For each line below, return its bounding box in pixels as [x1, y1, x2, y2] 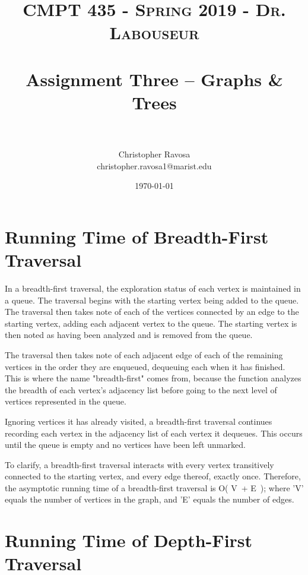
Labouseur [109, 20, 199, 45]
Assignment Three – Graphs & [26, 67, 283, 91]
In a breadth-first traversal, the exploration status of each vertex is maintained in [5, 282, 301, 294]
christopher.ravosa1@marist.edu [97, 159, 212, 172]
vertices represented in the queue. [5, 395, 126, 407]
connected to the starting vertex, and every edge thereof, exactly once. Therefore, [5, 470, 301, 482]
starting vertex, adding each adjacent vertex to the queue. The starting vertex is [5, 317, 297, 329]
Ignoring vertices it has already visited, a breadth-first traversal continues [5, 415, 272, 427]
